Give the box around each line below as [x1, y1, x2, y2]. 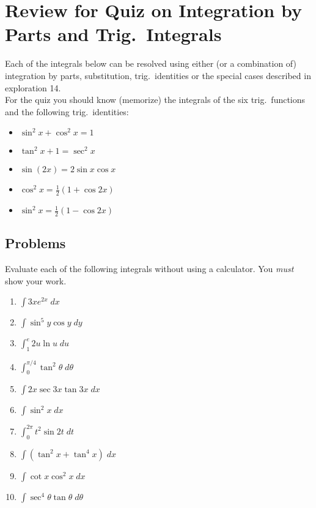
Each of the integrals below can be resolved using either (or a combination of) [5, 57, 296, 70]
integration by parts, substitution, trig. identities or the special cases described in [5, 69, 311, 82]
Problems [5, 233, 66, 252]
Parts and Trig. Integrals [5, 21, 222, 47]
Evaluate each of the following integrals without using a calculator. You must [5, 262, 294, 275]
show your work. [5, 274, 67, 287]
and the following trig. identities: [5, 105, 129, 118]
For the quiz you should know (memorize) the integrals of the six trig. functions [5, 93, 306, 106]
